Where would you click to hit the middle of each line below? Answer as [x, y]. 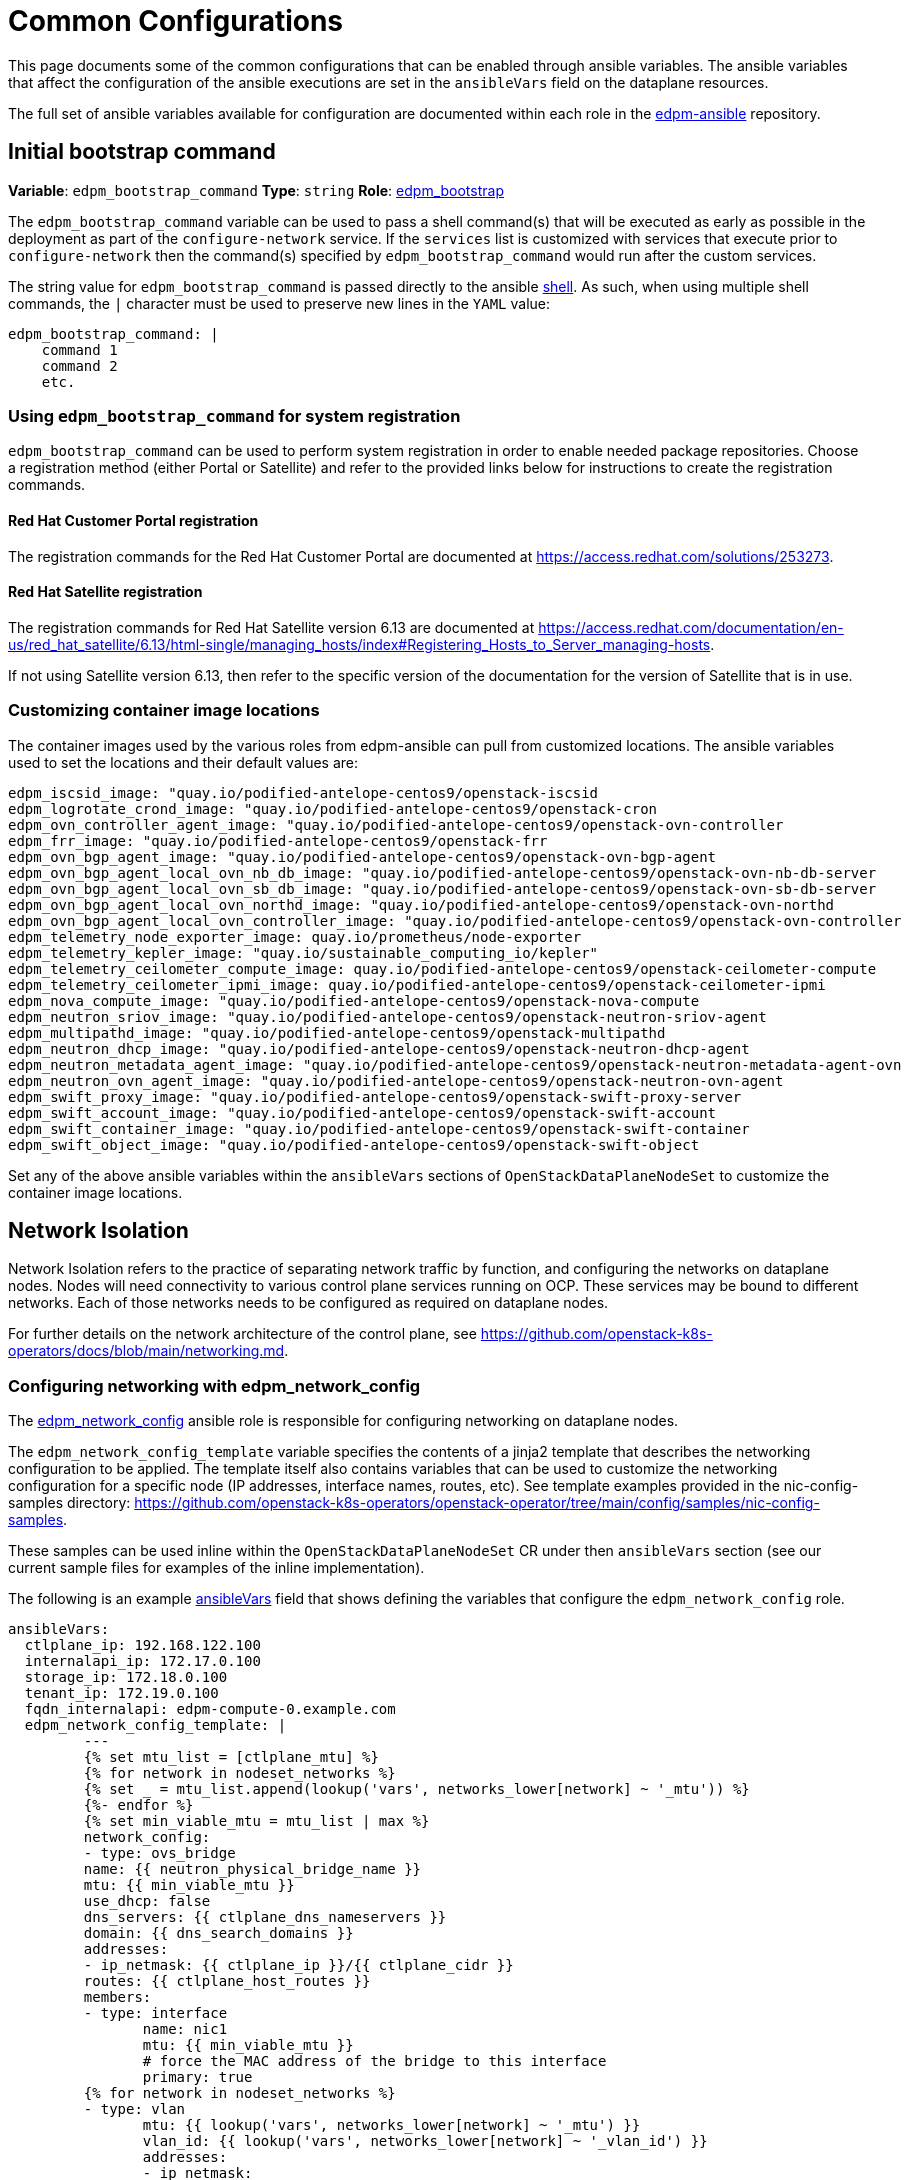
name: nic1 [185, 2029]
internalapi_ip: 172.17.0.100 [142, 1661]
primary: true [197, 2077]
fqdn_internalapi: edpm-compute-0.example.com [210, 1709]
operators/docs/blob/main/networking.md [146, 1351]
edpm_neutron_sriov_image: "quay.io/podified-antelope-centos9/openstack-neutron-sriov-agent [387, 1016]
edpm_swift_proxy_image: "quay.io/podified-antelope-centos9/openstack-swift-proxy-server [375, 1096]
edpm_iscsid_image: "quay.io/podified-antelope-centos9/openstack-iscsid [303, 792]
